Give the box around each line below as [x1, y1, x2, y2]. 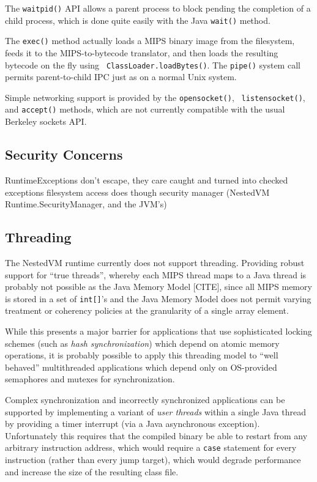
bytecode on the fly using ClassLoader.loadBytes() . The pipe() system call [5, 58, 300, 71]
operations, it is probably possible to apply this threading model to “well [5, 349, 278, 361]
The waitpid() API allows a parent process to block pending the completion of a [5, 2, 311, 14]
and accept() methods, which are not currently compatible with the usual [5, 103, 285, 116]
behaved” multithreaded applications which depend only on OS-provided [5, 360, 277, 373]
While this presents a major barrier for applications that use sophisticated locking [5, 324, 312, 337]
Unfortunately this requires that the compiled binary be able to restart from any [5, 429, 308, 442]
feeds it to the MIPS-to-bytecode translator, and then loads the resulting [5, 46, 278, 59]
